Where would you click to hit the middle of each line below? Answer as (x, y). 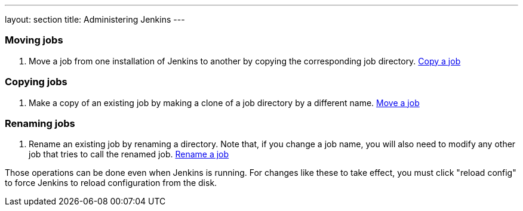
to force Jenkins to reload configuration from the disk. (111, 183)
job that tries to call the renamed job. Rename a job (129, 154)
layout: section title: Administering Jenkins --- (95, 19)
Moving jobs (34, 40)
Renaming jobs (40, 123)
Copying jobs (36, 82)
